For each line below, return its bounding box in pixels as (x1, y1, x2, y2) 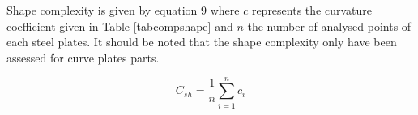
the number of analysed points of (247, 17, 412, 34)
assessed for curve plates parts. (6, 49, 160, 66)
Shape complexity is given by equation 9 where (6, 2, 240, 18)
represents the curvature (251, 2, 372, 18)
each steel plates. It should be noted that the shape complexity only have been (6, 33, 397, 50)
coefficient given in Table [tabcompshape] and (6, 17, 233, 34)
